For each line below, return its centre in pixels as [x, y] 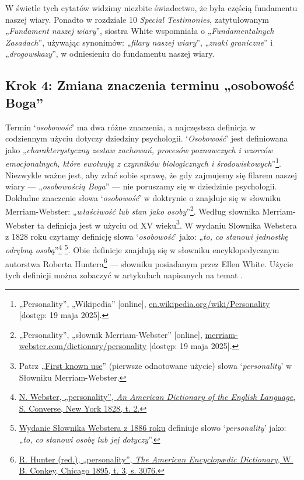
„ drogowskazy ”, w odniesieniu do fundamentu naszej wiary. [110, 53]
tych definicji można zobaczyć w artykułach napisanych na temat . [124, 274]
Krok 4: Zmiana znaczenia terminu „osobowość [150, 85]
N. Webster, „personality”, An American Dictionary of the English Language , [157, 397]
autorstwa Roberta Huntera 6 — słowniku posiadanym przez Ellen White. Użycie [149, 263]
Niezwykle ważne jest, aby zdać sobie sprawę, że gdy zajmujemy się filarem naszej [151, 175]
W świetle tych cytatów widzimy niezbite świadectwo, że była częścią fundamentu [151, 8]
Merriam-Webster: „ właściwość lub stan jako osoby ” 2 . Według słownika [132, 210]
